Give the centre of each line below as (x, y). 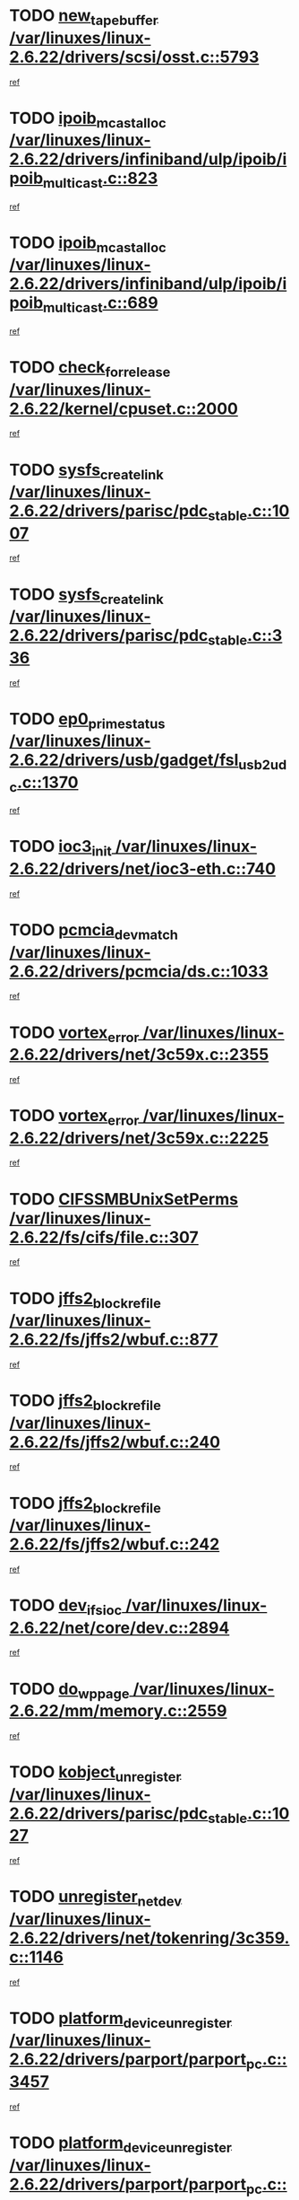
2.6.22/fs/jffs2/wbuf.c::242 (115, 1544)
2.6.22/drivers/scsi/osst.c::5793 (134, 57)
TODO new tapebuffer (84, 17)
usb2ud (263, 764)
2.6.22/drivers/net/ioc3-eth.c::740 (142, 869)
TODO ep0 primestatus (87, 720)
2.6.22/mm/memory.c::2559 (118, 1711)
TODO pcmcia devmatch (94, 932)
